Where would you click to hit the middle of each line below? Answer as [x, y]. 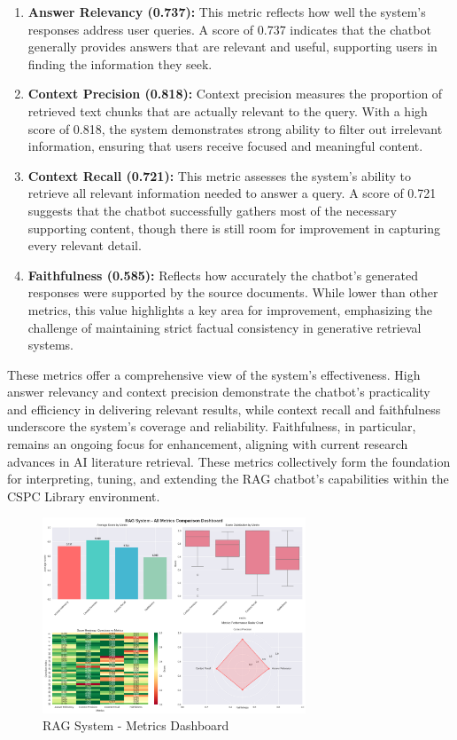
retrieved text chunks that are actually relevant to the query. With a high [228, 110]
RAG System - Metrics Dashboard [136, 725]
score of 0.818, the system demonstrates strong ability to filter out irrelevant [235, 128]
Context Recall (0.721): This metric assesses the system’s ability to [219, 175]
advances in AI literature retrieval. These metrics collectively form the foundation [229, 461]
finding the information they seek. [120, 63]
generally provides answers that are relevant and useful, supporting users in [232, 47]
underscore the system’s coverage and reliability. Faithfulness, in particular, [212, 426]
